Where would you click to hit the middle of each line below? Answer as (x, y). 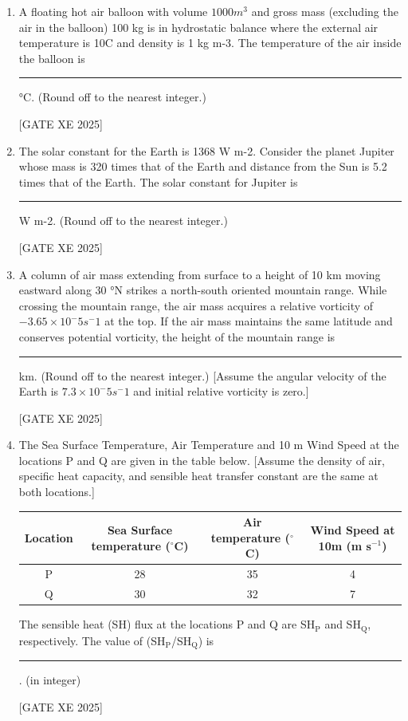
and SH (343, 624)
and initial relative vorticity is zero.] (221, 391)
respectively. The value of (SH (92, 640)
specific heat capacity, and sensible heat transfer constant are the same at (198, 476)
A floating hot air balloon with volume (113, 11)
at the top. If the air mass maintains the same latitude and (249, 321)
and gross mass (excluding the (325, 11)
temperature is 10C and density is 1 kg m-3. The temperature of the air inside (210, 43)
